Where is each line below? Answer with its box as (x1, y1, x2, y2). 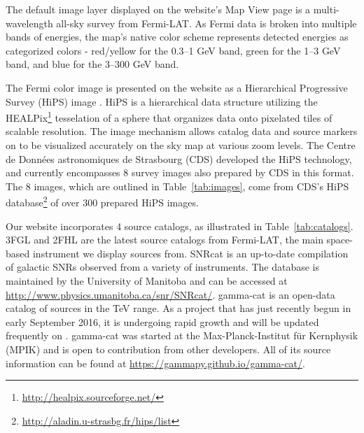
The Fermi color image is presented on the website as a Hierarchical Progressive (6, 80, 348, 94)
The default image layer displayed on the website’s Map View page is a (6, 2, 311, 16)
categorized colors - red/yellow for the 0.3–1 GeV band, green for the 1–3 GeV (6, 43, 341, 57)
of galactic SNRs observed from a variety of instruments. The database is (6, 260, 319, 274)
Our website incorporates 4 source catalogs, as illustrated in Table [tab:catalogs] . (6, 218, 353, 233)
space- (326, 232, 353, 247)
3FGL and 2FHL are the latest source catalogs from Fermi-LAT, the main (6, 232, 323, 247)
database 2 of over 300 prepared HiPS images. (6, 193, 199, 210)
